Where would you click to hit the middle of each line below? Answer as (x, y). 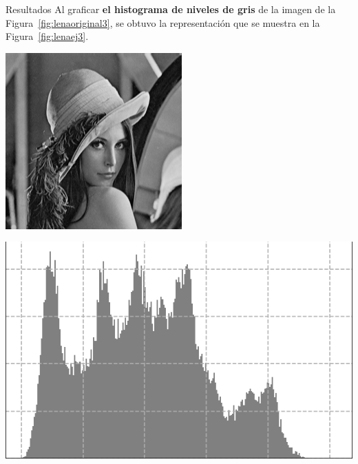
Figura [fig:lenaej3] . (47, 36)
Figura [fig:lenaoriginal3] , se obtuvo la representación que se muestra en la (163, 22)
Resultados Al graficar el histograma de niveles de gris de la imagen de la (171, 9)
